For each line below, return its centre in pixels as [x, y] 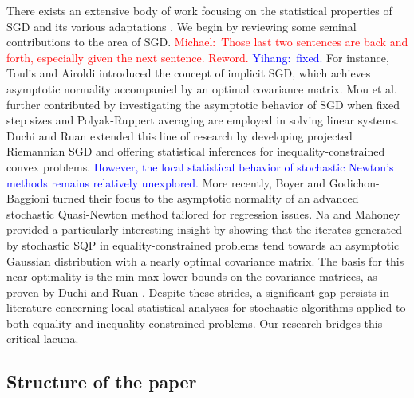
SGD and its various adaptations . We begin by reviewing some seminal [181, 26]
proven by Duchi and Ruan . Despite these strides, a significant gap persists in [198, 292]
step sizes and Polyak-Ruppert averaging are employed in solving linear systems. [203, 120]
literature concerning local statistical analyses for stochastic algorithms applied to [206, 307]
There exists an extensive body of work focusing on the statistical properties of [199, 10]
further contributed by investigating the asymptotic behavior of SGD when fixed [203, 104]
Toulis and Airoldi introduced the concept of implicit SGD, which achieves [189, 73]
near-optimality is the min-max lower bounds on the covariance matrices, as [192, 276]
